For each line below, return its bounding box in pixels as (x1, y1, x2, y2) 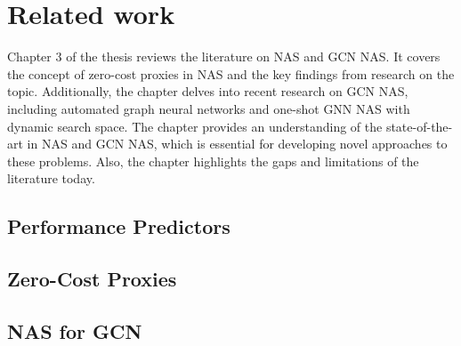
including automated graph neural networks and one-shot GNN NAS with (7, 99, 410, 117)
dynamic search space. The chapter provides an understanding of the (7, 117, 383, 135)
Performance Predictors (7, 213, 230, 240)
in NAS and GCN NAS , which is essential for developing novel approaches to (27, 134, 448, 153)
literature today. (7, 169, 95, 188)
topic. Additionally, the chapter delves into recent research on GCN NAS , (7, 82, 408, 101)
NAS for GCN (7, 317, 142, 344)
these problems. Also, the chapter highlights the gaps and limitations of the (7, 151, 419, 170)
